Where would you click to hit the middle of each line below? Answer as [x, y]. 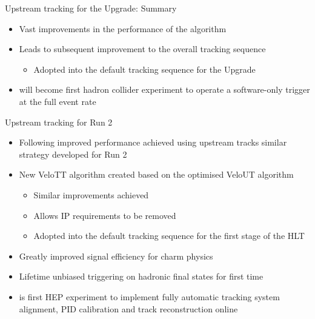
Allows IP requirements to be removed [105, 215]
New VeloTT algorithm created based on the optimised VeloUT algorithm [156, 174]
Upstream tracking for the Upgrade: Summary [91, 8]
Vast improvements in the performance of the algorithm [123, 28]
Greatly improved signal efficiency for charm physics [116, 256]
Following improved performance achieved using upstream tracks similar [153, 142]
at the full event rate [58, 101]
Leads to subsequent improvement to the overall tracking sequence [142, 49]
